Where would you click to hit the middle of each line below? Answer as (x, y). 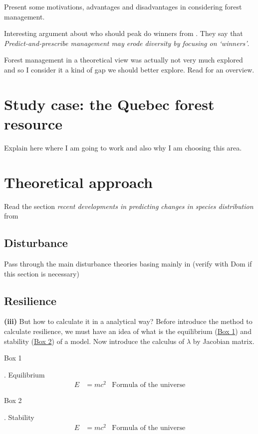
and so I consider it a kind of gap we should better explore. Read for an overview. (129, 69)
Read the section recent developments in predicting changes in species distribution (129, 206)
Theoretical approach (79, 182)
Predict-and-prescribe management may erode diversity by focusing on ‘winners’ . (127, 43)
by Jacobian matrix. (224, 341)
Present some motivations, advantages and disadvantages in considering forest (123, 6)
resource (33, 123)
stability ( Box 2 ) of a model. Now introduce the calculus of (94, 341)
